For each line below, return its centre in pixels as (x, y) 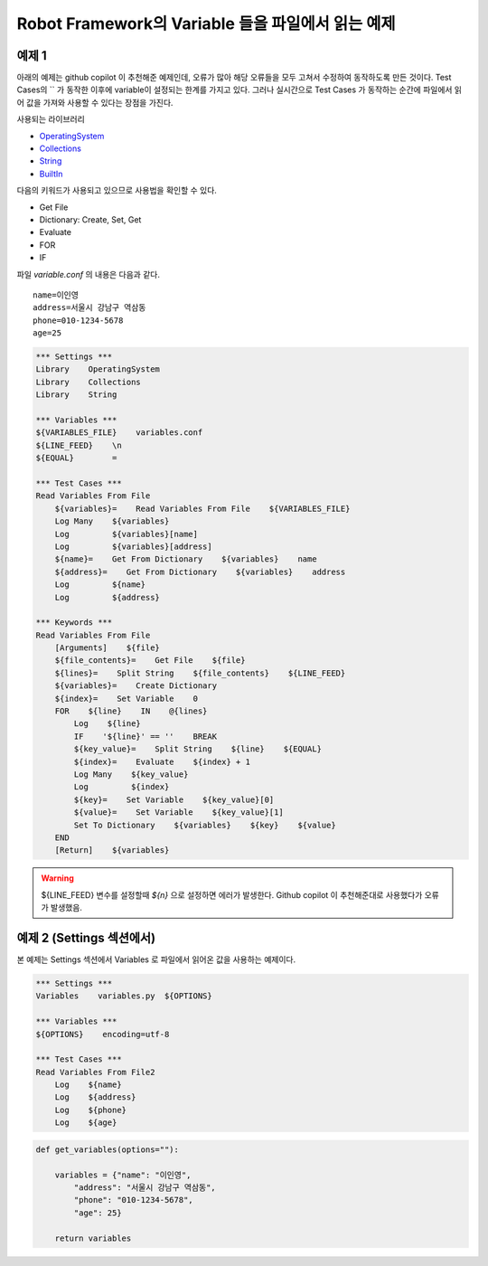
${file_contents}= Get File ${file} (150, 661)
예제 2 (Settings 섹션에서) (86, 937)
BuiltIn (51, 174)
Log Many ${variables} (112, 521)
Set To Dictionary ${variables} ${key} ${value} (205, 825)
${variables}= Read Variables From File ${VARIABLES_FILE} (202, 508)
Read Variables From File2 (95, 1072)
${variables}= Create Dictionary (136, 686)
